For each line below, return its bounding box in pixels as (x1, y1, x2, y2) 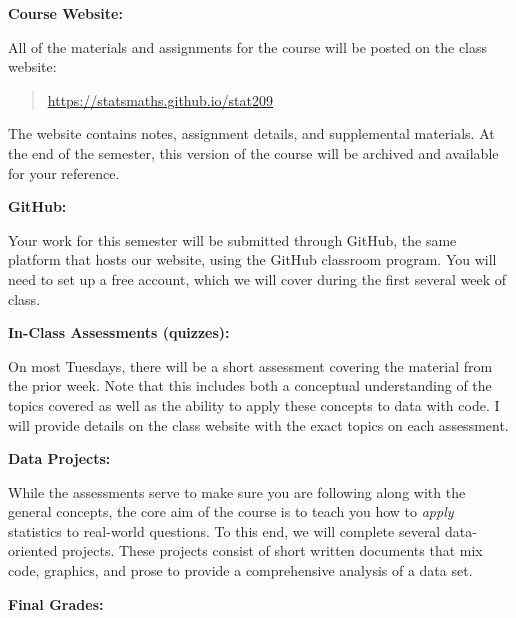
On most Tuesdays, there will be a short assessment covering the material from (8, 355, 493, 376)
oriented (8, 540, 58, 561)
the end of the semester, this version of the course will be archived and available (8, 142, 499, 163)
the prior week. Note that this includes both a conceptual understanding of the (8, 375, 492, 396)
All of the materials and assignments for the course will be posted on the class (8, 36, 488, 57)
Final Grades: (8, 593, 104, 614)
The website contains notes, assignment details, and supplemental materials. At (8, 123, 495, 144)
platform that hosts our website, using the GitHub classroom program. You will (8, 249, 497, 270)
